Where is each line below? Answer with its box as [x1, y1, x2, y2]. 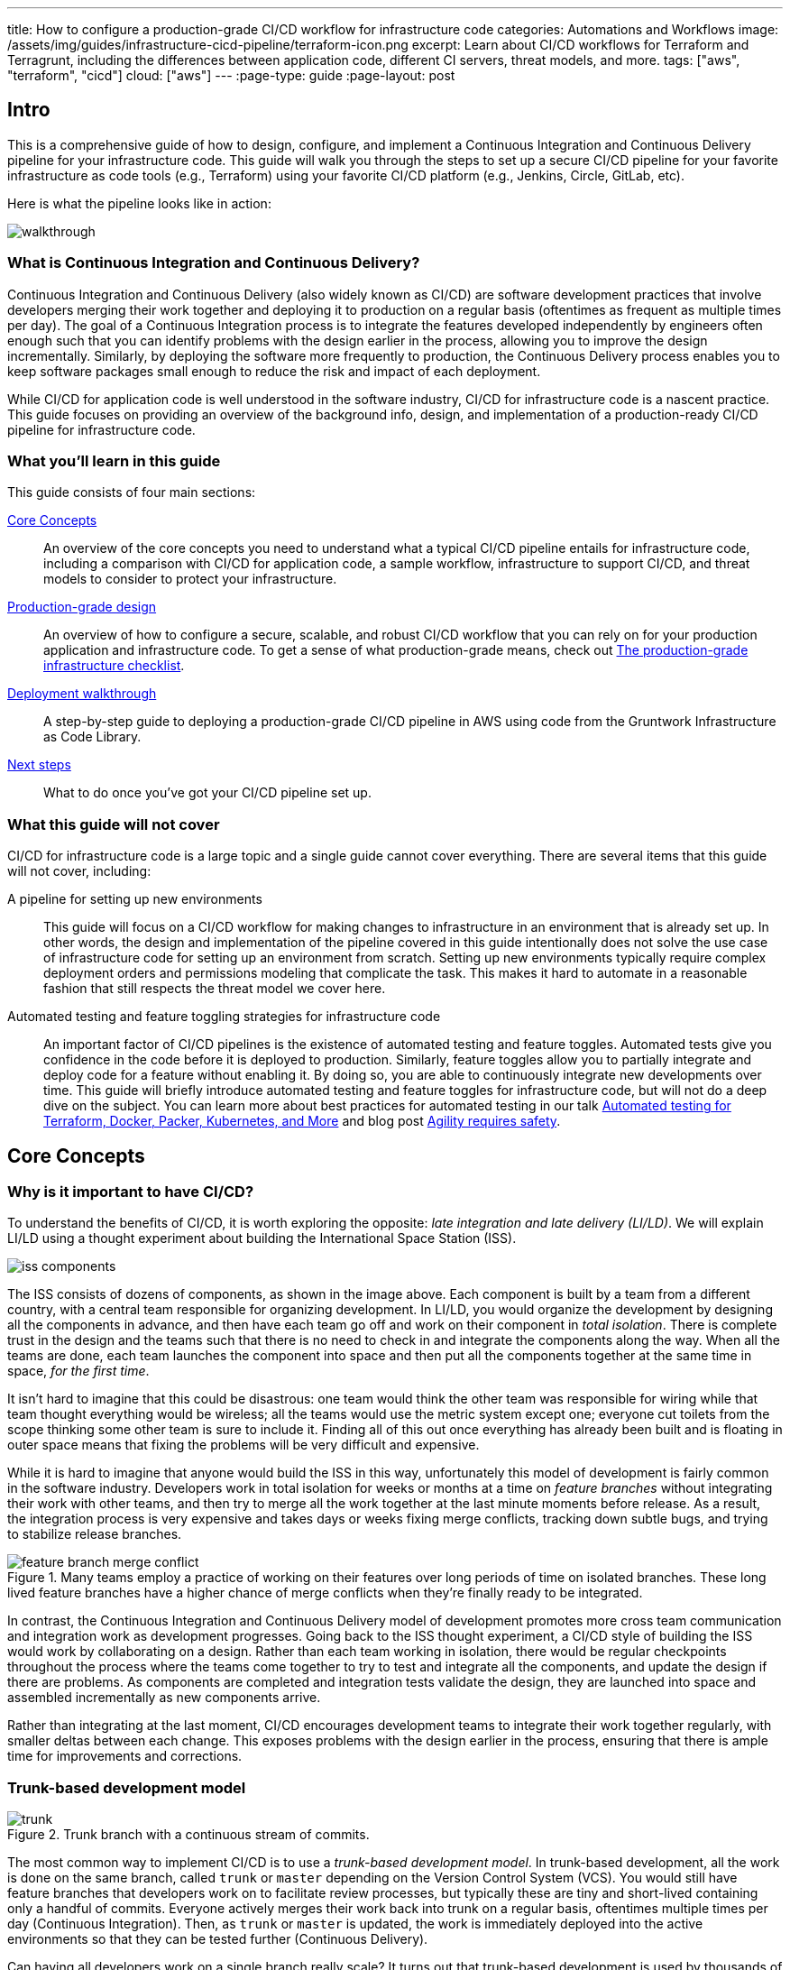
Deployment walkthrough [7, 686, 157, 702]
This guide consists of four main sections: [7, 484, 256, 501]
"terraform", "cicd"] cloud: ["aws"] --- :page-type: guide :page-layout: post [7, 68, 455, 83]
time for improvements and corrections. [7, 1748, 243, 1764]
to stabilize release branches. [7, 1526, 182, 1542]
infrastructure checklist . [43, 658, 185, 674]
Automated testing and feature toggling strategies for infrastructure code [7, 1008, 441, 1025]
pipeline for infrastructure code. [7, 421, 196, 437]
